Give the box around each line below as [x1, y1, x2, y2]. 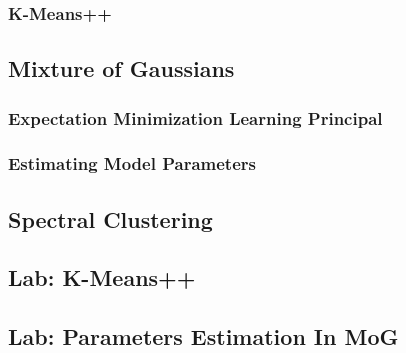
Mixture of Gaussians [8, 53, 235, 84]
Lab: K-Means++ [8, 262, 196, 293]
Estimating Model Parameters [8, 151, 256, 176]
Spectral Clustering [8, 203, 213, 234]
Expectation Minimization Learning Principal [8, 105, 383, 130]
